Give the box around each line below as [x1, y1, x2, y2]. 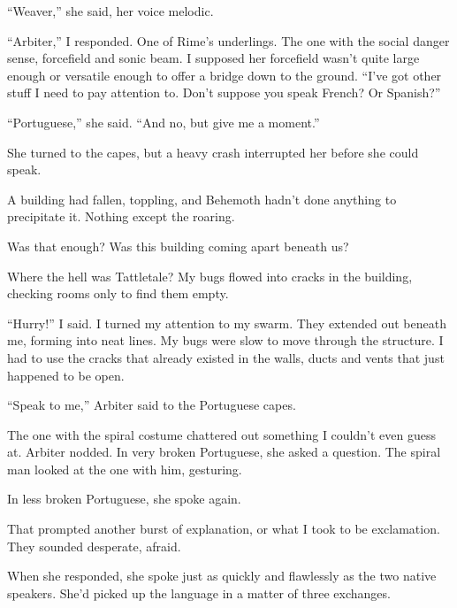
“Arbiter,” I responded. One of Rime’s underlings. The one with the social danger [7, 31, 450, 50]
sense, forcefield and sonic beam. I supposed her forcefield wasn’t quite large [7, 49, 420, 67]
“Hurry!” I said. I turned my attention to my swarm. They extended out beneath [7, 313, 446, 332]
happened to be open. [7, 366, 125, 384]
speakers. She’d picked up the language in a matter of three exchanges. [7, 583, 391, 602]
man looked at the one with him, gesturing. [7, 459, 242, 478]
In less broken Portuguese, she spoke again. [7, 489, 241, 508]
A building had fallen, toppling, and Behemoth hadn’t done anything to [7, 189, 397, 208]
